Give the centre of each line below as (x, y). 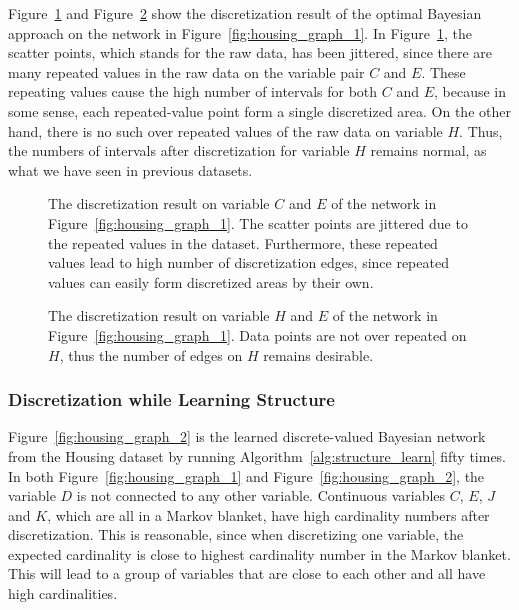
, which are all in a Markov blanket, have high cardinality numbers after (268, 514)
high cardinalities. (63, 593)
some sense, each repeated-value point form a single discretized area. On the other (259, 110)
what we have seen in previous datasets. (130, 169)
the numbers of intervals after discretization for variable (179, 150)
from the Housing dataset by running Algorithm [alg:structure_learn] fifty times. (257, 455)
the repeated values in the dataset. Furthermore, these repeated (243, 242)
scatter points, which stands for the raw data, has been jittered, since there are (250, 52)
